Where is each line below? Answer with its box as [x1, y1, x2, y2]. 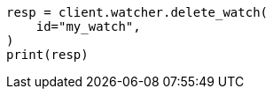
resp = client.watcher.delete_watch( [6, 5, 269, 19]
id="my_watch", [35, 19, 141, 33]
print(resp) [6, 48, 89, 62]
